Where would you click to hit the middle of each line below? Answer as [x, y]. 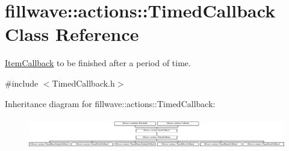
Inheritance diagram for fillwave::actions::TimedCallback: [110, 103]
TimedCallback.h [83, 83]
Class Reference [72, 34]
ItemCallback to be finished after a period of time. [98, 63]
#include [22, 83]
